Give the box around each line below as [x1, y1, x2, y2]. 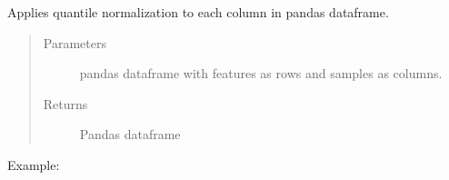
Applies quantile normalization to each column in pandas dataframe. [7, 3, 389, 21]
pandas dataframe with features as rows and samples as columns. [79, 64, 443, 83]
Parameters [43, 33, 106, 52]
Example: [7, 155, 60, 174]
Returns [43, 94, 88, 113]
